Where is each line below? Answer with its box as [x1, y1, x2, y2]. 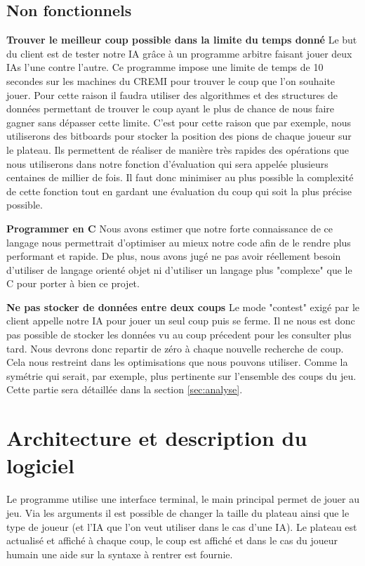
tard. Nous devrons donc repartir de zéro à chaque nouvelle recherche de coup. [6, 341, 344, 355]
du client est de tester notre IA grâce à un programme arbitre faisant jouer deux [6, 46, 352, 60]
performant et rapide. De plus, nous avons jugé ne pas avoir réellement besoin [6, 249, 341, 263]
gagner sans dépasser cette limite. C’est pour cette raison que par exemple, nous [6, 114, 352, 129]
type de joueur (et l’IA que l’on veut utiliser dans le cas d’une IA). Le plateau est [6, 519, 357, 534]
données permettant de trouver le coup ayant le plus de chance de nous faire [6, 101, 335, 116]
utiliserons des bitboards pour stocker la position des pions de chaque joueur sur [6, 129, 352, 143]
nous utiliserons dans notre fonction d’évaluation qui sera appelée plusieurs [6, 156, 328, 171]
